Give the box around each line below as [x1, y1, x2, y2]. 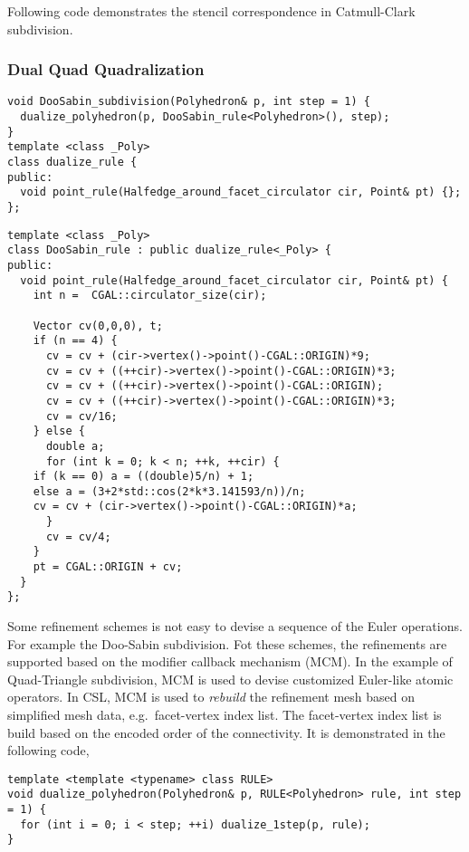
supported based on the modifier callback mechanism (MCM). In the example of [7, 652, 453, 671]
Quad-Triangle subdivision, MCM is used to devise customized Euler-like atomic [7, 669, 454, 688]
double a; [45, 439, 105, 453]
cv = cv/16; [45, 409, 118, 423]
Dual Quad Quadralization [7, 58, 205, 81]
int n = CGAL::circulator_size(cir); [33, 289, 267, 302]
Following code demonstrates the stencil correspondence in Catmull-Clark [7, 2, 416, 20]
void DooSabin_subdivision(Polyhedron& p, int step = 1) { [7, 95, 370, 109]
